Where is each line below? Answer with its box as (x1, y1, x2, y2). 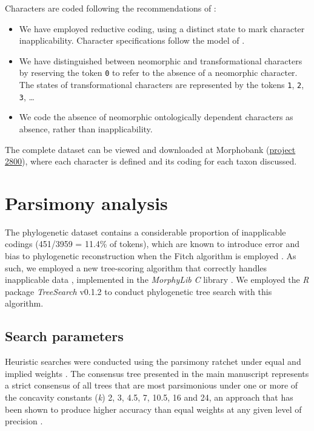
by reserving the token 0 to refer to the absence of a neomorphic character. (19, 66, 298, 79)
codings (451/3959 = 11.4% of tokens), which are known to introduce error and (5, 237, 300, 250)
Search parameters (5, 327, 124, 345)
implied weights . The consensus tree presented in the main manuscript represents (5, 367, 309, 379)
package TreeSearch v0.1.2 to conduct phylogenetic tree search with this (5, 285, 272, 297)
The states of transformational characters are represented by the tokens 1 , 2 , (19, 78, 304, 91)
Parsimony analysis (5, 190, 168, 215)
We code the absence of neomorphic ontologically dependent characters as (19, 110, 293, 123)
